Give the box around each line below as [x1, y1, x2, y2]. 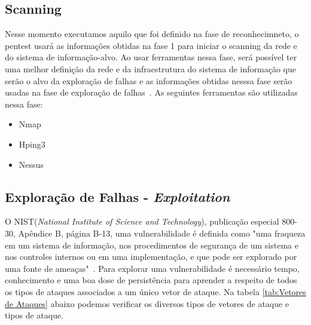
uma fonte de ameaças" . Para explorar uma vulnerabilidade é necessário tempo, [5, 262, 300, 274]
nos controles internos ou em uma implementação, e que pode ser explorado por [5, 250, 297, 263]
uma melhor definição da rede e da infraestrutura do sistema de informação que [5, 62, 296, 75]
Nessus [19, 158, 44, 170]
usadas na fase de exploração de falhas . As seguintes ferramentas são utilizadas [5, 86, 298, 99]
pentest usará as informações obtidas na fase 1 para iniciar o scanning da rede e [5, 39, 297, 51]
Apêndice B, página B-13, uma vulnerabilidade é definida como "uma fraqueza [18, 226, 306, 239]
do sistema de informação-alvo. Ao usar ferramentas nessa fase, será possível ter [5, 51, 297, 63]
